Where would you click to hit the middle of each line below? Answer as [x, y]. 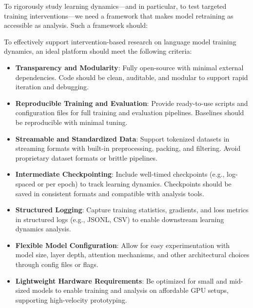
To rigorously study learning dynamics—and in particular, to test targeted [115, 6]
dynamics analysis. [43, 229]
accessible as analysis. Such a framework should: [76, 25]
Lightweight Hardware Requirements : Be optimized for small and [121, 280]
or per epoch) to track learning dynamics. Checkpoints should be [134, 183]
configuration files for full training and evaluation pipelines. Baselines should [130, 113]
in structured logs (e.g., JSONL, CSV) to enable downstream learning [120, 219]
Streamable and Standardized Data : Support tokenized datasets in [122, 138]
